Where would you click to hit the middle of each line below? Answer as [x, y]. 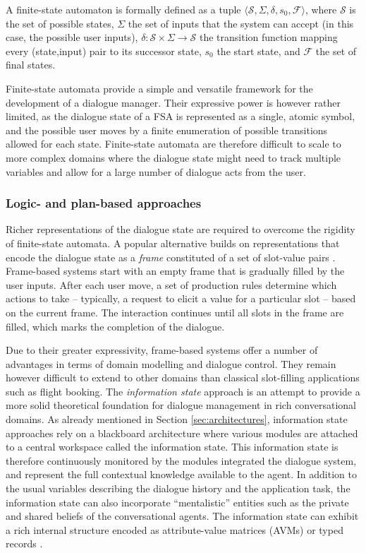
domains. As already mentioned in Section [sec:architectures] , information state [177, 419]
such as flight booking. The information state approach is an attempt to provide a [183, 391]
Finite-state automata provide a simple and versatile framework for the [159, 88]
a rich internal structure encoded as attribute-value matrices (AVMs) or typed [175, 529]
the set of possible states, [60, 23]
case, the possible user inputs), [72, 37]
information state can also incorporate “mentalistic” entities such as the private [177, 502]
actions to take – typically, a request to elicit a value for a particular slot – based [181, 298]
